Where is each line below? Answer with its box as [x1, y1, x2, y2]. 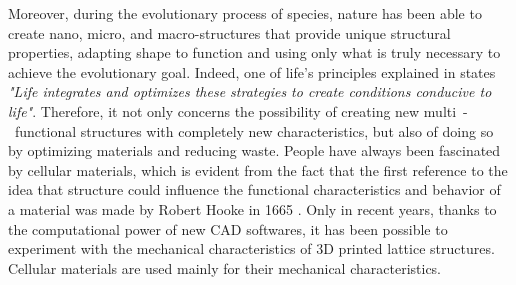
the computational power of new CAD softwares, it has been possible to [8, 218, 448, 239]
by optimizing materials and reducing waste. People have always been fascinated [8, 140, 501, 161]
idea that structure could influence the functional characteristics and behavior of [8, 179, 501, 200]
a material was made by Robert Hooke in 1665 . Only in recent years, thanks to [8, 198, 497, 219]
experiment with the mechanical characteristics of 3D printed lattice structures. [8, 238, 495, 259]
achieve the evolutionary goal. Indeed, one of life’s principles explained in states [8, 61, 496, 82]
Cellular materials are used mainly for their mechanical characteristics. [8, 257, 442, 278]
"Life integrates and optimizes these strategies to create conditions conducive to [8, 81, 492, 102]
